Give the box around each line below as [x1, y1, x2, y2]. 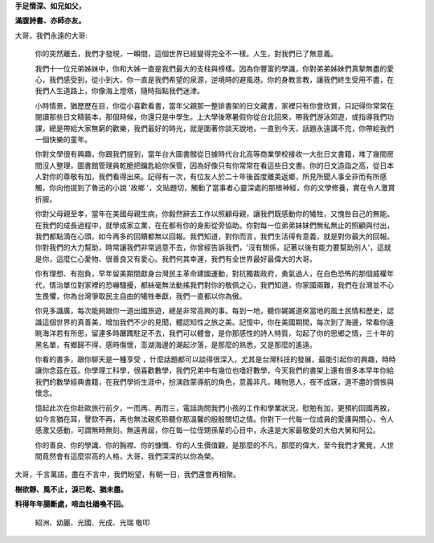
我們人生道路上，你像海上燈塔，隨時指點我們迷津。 [35, 86, 204, 96]
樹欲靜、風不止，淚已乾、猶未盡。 [14, 484, 128, 494]
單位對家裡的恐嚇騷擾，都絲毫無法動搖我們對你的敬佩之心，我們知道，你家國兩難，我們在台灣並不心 [63, 280, 394, 289]
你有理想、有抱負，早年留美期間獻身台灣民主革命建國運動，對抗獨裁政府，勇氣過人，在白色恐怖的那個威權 [35, 269, 387, 279]
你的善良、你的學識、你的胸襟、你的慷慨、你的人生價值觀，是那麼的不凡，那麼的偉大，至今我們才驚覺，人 [35, 440, 387, 450]
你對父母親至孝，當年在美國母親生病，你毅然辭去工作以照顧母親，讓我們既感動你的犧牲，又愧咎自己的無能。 [35, 209, 394, 218]
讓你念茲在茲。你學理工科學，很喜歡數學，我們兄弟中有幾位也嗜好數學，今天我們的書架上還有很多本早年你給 [35, 365, 394, 375]
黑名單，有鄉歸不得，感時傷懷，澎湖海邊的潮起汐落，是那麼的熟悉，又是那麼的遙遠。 [35, 340, 317, 349]
